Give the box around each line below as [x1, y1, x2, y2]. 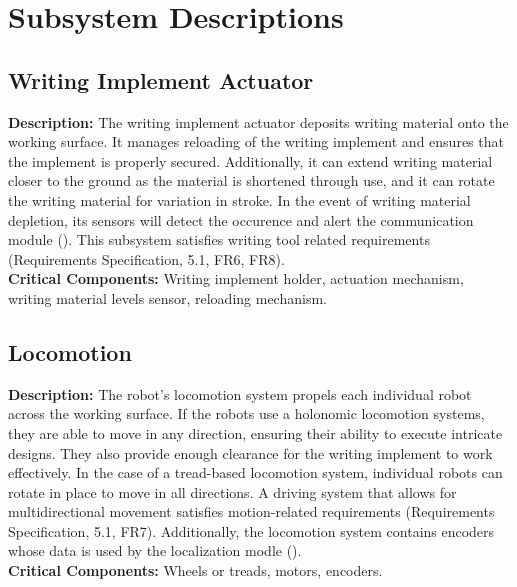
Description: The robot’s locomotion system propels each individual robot [8, 383, 472, 404]
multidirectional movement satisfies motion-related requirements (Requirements [8, 501, 495, 522]
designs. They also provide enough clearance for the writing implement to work [8, 442, 493, 463]
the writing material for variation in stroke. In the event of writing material [8, 189, 471, 210]
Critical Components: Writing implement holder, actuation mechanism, [8, 268, 464, 289]
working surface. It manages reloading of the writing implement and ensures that [8, 131, 504, 152]
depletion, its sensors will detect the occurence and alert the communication [8, 209, 474, 230]
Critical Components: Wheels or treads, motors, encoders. [8, 560, 383, 581]
